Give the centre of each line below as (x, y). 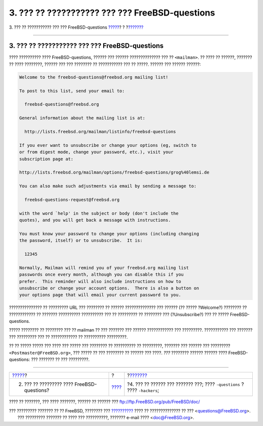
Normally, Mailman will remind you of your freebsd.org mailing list (104, 268)
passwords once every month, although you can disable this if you (102, 275)
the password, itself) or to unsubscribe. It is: (81, 240)
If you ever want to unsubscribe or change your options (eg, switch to (108, 145)
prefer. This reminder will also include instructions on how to (100, 281)
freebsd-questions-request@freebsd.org (72, 200)
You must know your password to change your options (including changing (109, 234)
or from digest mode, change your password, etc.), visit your (96, 152)
